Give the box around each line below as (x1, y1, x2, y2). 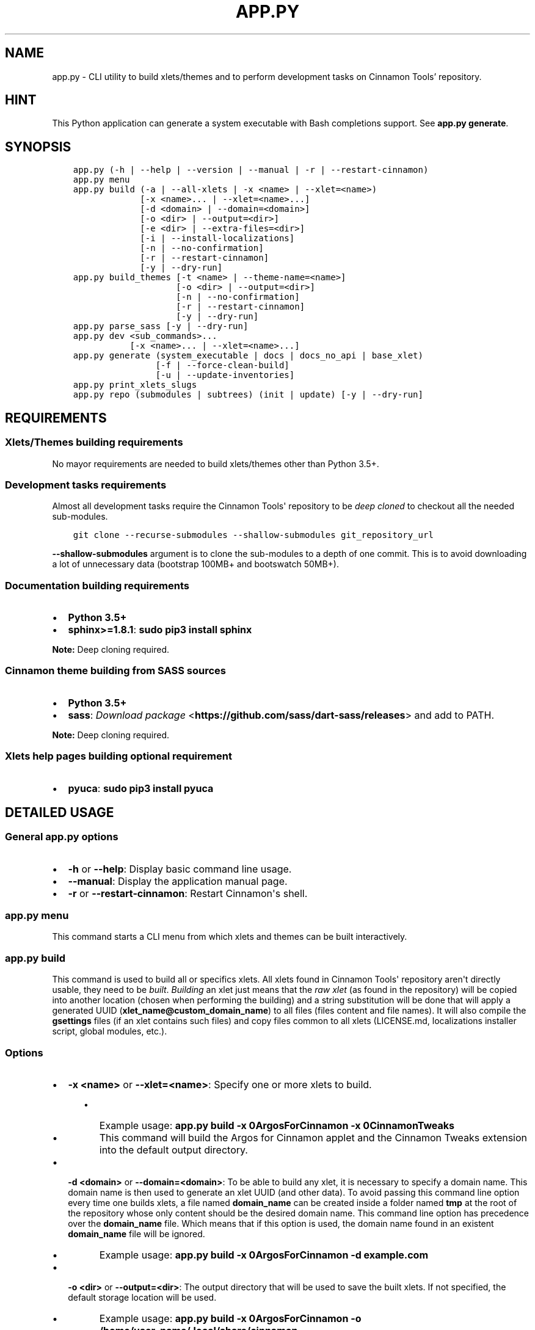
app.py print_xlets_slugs (73, 380, 197, 390)
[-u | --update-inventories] (155, 370, 295, 380)
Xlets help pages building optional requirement (5, 750, 232, 763)
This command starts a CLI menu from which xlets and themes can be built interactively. (52, 931, 407, 942)
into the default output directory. (99, 1143, 248, 1156)
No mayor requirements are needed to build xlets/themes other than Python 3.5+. (52, 458, 379, 469)
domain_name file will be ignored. (68, 1228, 205, 1239)
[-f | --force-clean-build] (155, 360, 289, 371)
